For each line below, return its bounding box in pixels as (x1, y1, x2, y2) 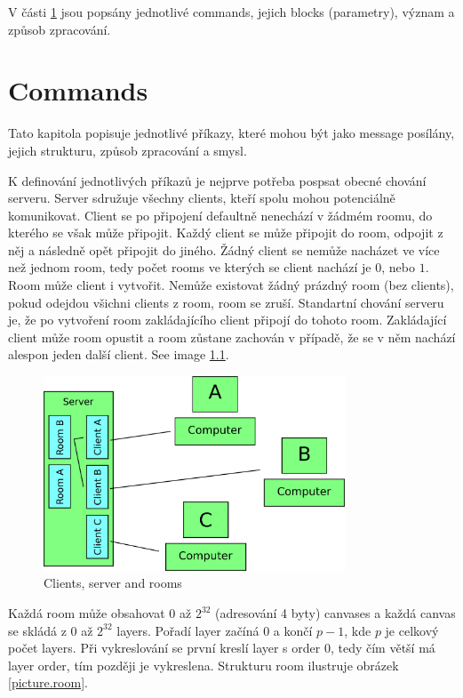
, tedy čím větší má (330, 638, 435, 657)
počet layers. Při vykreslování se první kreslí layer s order (8, 638, 321, 657)
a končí (273, 621, 313, 639)
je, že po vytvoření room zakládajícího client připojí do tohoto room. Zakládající (8, 310, 447, 329)
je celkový (385, 621, 439, 639)
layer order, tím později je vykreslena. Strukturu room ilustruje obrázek (8, 655, 399, 674)
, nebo (381, 258, 415, 277)
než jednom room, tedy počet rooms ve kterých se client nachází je (8, 258, 371, 277)
